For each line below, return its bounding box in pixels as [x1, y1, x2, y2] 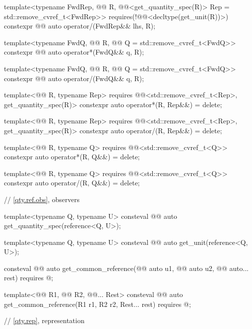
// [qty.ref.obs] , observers [4, 194, 80, 204]
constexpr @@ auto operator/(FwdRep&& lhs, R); [4, 21, 156, 31]
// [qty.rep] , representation [4, 315, 84, 326]
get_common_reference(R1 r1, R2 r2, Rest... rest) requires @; [4, 299, 191, 309]
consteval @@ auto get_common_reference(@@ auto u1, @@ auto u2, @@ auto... [4, 263, 249, 273]
